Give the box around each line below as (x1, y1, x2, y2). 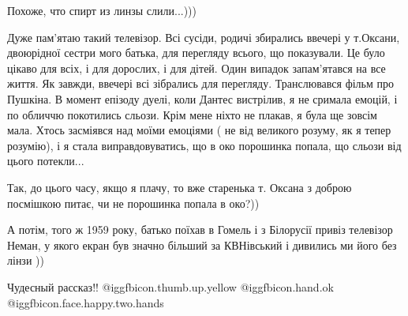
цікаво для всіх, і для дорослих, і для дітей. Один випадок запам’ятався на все (7, 59, 386, 76)
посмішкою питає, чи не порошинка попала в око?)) (7, 194, 260, 211)
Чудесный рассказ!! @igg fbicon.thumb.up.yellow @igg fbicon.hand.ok (7, 278, 334, 295)
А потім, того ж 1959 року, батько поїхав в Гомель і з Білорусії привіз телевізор (7, 221, 393, 238)
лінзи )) (7, 252, 44, 269)
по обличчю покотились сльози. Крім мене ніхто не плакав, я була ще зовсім (7, 106, 377, 122)
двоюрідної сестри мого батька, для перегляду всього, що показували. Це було (7, 44, 385, 61)
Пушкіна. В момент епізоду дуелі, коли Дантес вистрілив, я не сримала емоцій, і (7, 90, 398, 107)
